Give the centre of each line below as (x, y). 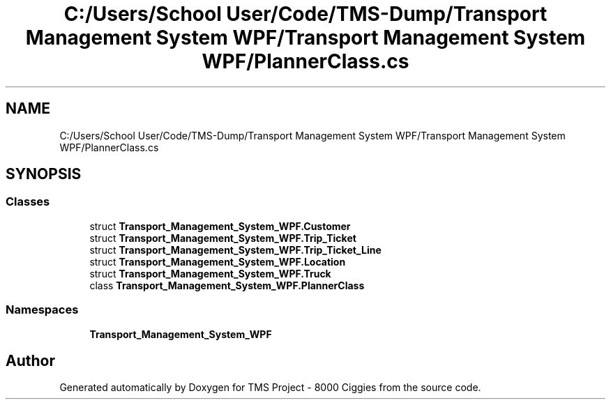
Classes (28, 202)
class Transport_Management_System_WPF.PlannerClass (227, 285)
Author (30, 360)
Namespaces (42, 310)
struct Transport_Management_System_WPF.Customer (220, 226)
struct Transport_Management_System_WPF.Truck (210, 273)
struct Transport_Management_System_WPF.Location (218, 261)
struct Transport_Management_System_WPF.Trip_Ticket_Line (235, 250)
